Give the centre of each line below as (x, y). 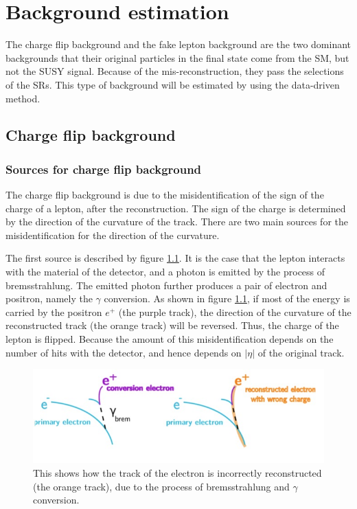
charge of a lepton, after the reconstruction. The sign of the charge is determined (176, 208)
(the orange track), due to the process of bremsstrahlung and (161, 486)
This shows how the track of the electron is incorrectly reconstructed (177, 472)
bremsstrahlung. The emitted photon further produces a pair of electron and (166, 285)
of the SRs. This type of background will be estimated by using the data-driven (173, 84)
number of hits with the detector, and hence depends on (124, 352)
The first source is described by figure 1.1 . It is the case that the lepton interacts (175, 258)
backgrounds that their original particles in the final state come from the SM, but (177, 57)
